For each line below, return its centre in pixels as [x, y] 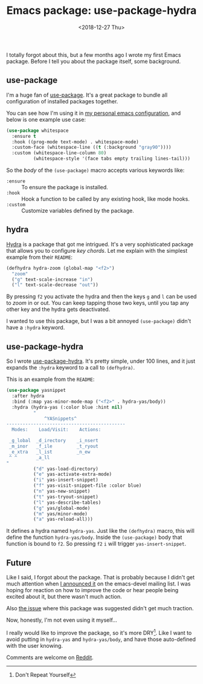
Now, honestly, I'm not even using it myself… [62, 620]
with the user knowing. [35, 645]
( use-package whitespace [37, 131]
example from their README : [40, 257]
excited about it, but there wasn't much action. [64, 597]
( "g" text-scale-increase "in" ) [53, 279]
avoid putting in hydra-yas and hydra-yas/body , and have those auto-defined [101, 639]
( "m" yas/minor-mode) [60, 514]
